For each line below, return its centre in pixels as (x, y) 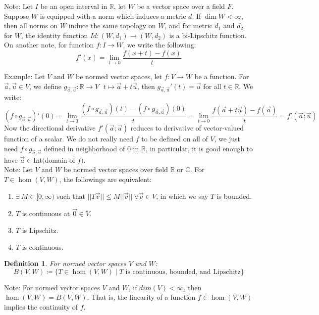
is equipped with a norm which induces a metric (113, 16)
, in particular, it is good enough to (199, 149)
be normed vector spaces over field (116, 169)
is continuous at (46, 213)
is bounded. (234, 196)
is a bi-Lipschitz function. (208, 35)
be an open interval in (74, 6)
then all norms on (31, 25)
